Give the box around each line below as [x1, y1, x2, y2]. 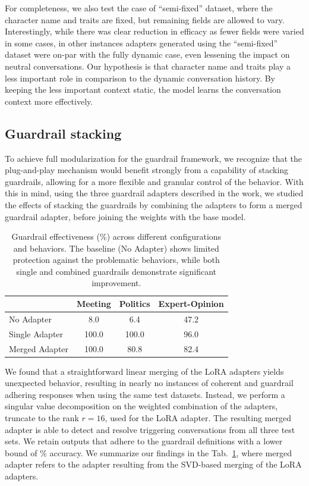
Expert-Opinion [158, 297, 224, 310]
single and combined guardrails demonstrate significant [16, 265, 217, 277]
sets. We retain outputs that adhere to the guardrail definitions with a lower [5, 435, 283, 447]
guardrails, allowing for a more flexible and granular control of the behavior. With [5, 175, 304, 187]
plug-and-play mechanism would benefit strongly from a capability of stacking [5, 164, 289, 176]
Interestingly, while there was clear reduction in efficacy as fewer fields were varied [5, 25, 304, 37]
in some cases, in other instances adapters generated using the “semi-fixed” [5, 36, 278, 49]
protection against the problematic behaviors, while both [12, 253, 220, 266]
